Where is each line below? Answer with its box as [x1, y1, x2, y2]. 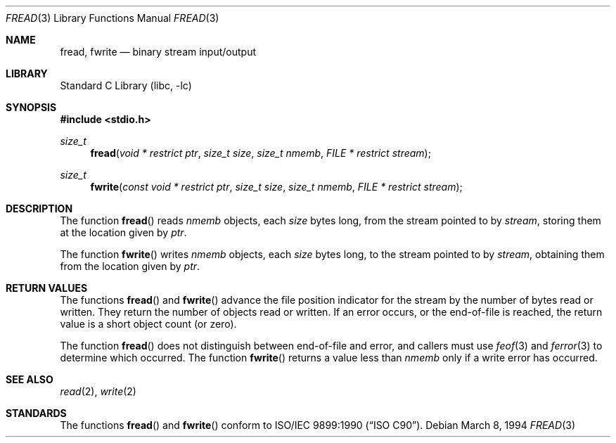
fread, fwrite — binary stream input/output [60, 46, 257, 58]
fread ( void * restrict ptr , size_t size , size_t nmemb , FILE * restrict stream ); [90, 147, 431, 159]
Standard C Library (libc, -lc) [60, 79, 192, 91]
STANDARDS [6, 407, 67, 419]
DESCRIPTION [6, 203, 73, 214]
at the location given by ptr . [60, 226, 187, 238]
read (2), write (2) [60, 385, 136, 397]
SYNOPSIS [6, 101, 57, 113]
